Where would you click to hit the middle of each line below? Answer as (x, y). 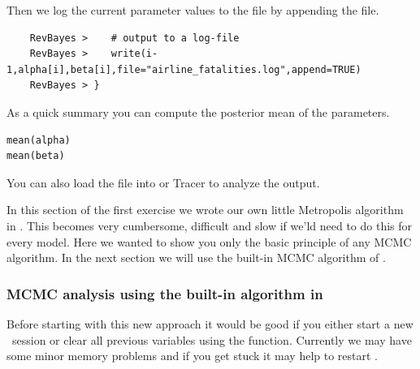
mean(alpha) (39, 140)
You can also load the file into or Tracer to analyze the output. (163, 182)
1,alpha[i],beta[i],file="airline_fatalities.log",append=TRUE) (184, 69)
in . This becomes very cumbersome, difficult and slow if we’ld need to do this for (210, 225)
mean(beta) (36, 156)
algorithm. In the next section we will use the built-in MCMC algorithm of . (196, 257)
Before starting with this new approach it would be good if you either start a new (210, 323)
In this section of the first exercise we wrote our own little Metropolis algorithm (205, 210)
